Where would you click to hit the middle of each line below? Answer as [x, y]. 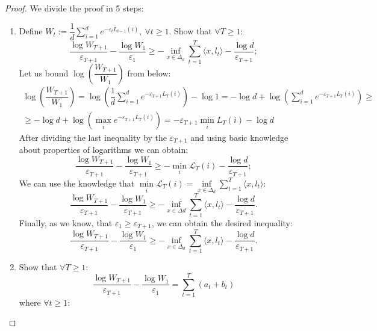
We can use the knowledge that [77, 183]
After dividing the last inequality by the [93, 137]
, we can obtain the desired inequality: [222, 222]
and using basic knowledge [239, 137]
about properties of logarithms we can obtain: [104, 150]
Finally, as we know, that [66, 222]
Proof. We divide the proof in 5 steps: [74, 8]
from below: [149, 73]
